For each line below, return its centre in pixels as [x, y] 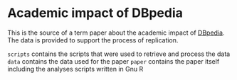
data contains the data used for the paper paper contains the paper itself [114, 61]
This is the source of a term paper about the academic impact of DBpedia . [116, 33]
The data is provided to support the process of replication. [93, 40]
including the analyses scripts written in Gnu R [75, 69]
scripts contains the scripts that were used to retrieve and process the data [119, 54]
